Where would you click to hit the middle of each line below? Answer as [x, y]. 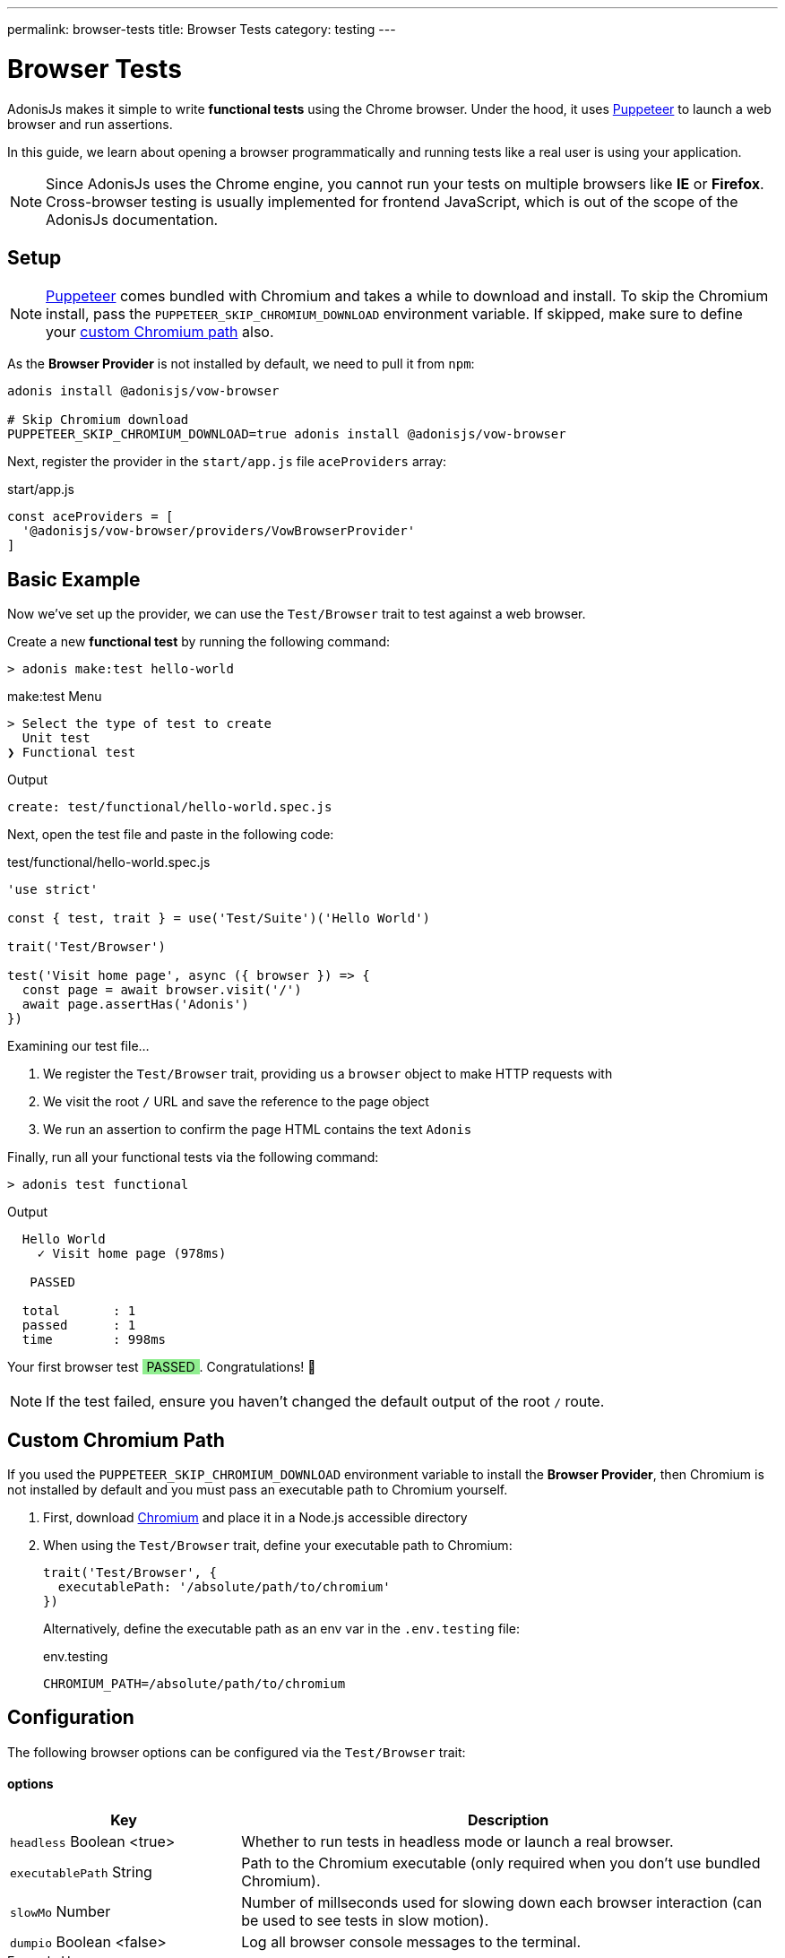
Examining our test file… [78, 1046]
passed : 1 [79, 1326]
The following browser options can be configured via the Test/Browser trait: [237, 1752]
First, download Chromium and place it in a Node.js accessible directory [255, 1518]
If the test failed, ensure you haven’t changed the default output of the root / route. [325, 1402]
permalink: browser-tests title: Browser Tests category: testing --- [202, 29]
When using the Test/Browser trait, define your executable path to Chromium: [278, 1546]
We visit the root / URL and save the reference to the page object [236, 1102]
